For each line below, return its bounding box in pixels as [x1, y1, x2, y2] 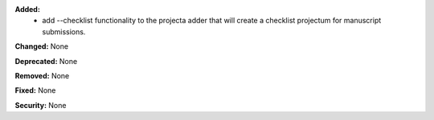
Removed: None [14, 70, 70, 80]
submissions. [42, 26, 86, 36]
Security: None [14, 100, 67, 110]
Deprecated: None [14, 56, 78, 66]
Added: [14, 5, 40, 14]
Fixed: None [14, 86, 56, 95]
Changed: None [14, 42, 68, 51]
